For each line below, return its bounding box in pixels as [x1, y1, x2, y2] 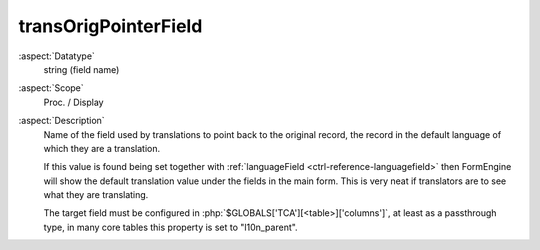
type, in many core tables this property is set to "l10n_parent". [43, 221, 299, 233]
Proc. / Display [43, 96, 104, 108]
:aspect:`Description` [18, 115, 105, 127]
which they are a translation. [43, 142, 160, 154]
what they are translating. [43, 189, 149, 201]
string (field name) [43, 63, 120, 75]
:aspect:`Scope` [18, 82, 84, 94]
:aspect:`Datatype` [18, 50, 95, 62]
